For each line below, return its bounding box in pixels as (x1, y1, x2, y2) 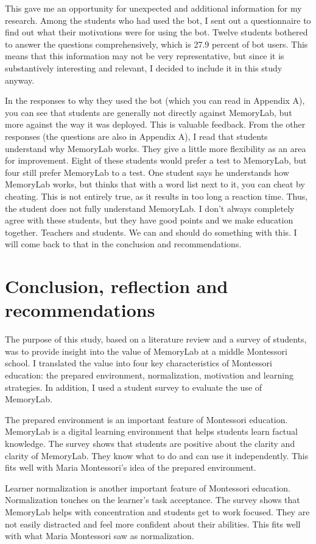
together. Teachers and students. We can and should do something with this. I (5, 225, 297, 238)
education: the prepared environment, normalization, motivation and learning (5, 368, 293, 381)
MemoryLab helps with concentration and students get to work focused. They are (5, 505, 310, 518)
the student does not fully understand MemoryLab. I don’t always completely (5, 201, 295, 214)
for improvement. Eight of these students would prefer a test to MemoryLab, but (5, 154, 307, 167)
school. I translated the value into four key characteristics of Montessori (5, 357, 272, 369)
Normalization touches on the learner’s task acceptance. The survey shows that (5, 493, 300, 506)
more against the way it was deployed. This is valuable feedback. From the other (5, 118, 306, 131)
